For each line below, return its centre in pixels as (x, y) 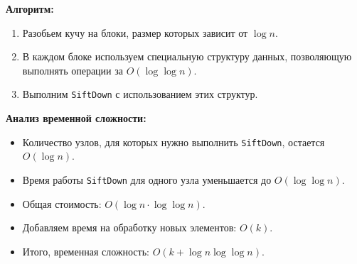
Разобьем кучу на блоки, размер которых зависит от (135, 32)
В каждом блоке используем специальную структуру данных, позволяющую (187, 56)
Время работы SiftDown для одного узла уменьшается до (147, 179)
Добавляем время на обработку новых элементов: (129, 227)
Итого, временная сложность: (86, 251)
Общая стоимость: (62, 203)
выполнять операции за (73, 70)
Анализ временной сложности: (76, 118)
